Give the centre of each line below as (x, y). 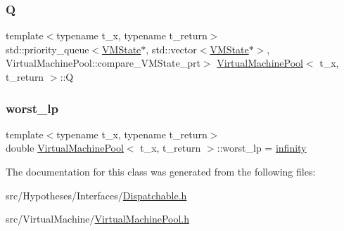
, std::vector (171, 49)
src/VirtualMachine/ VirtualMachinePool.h (98, 219)
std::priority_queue (47, 49)
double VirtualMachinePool (65, 148)
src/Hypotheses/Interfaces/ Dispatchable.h (96, 195)
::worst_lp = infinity (262, 148)
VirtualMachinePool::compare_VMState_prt (103, 63)
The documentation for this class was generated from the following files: (161, 171)
